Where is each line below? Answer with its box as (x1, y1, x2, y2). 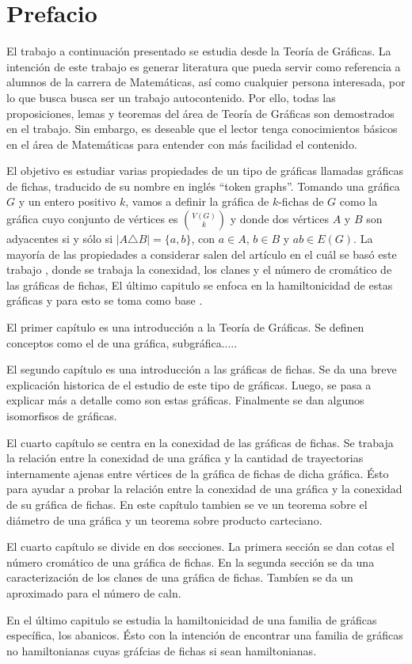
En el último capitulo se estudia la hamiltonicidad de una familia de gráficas (6, 611, 377, 628)
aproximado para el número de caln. (6, 584, 181, 601)
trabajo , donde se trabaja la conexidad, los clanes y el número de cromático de (6, 261, 392, 278)
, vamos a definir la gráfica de (125, 193, 269, 210)
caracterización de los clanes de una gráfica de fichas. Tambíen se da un (6, 569, 353, 586)
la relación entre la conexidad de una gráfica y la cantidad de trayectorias (6, 450, 364, 466)
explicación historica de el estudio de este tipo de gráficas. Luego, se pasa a (6, 376, 372, 393)
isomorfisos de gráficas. (6, 408, 117, 423)
